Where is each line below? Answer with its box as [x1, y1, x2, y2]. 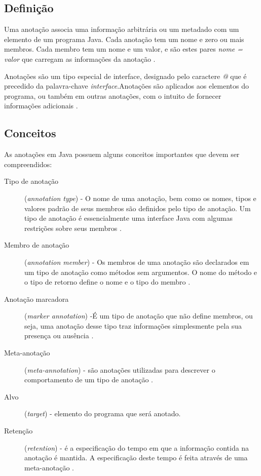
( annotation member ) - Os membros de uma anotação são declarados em [24, 256, 249, 267]
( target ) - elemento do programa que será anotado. [24, 408, 181, 419]
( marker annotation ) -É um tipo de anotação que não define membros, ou [24, 310, 253, 321]
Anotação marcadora [4, 293, 69, 304]
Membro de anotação [4, 240, 69, 250]
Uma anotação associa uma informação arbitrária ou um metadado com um [4, 24, 239, 34]
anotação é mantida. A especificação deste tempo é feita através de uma [24, 452, 248, 463]
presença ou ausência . [24, 330, 94, 341]
